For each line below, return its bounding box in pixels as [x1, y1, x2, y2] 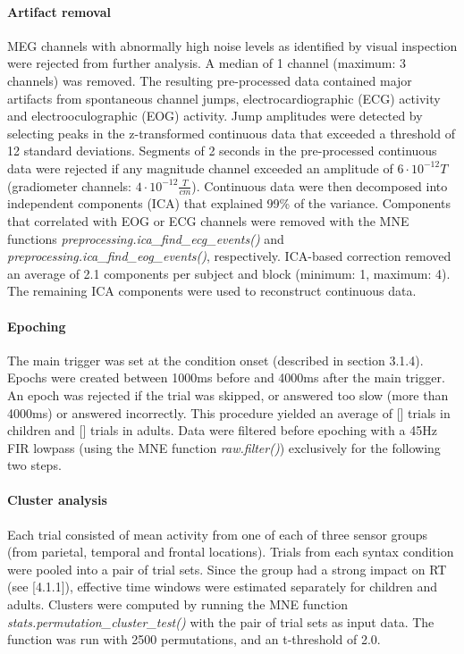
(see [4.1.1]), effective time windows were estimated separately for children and [7, 577, 438, 596]
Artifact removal [7, 2, 111, 21]
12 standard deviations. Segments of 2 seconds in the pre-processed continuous [7, 141, 437, 160]
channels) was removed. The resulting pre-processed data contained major [7, 71, 412, 89]
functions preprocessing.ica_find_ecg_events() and [7, 229, 284, 247]
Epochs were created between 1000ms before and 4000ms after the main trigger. [7, 368, 445, 387]
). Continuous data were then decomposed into [191, 176, 448, 195]
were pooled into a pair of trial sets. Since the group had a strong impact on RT [7, 559, 447, 578]
